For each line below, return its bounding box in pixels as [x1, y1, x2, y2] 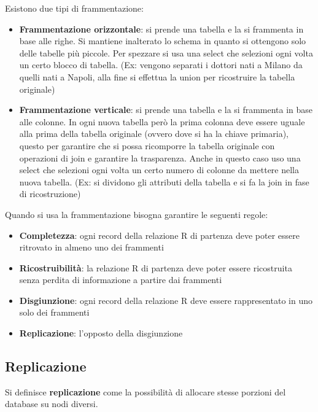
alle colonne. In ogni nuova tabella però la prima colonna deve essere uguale [19, 115, 305, 128]
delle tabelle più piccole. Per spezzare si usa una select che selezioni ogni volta [19, 46, 313, 59]
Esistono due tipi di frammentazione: [5, 2, 144, 14]
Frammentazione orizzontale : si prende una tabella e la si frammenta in [19, 22, 304, 35]
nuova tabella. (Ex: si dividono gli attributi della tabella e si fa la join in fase [19, 175, 309, 188]
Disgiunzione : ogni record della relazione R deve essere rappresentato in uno [19, 293, 312, 306]
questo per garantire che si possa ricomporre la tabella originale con [19, 139, 275, 152]
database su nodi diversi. [5, 397, 98, 410]
